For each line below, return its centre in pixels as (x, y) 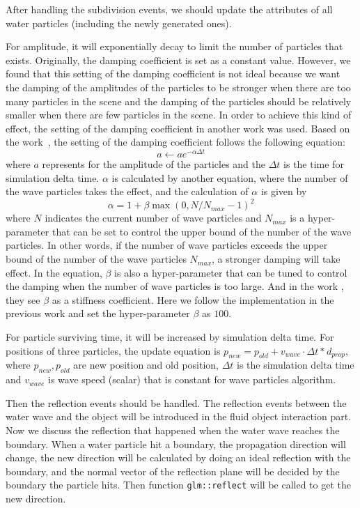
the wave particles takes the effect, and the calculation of (127, 191)
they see (23, 299)
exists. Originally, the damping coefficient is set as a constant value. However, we (178, 60)
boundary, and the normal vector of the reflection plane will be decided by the (173, 471)
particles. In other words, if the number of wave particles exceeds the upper (167, 245)
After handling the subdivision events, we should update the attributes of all (169, 9)
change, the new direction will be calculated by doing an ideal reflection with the (178, 457)
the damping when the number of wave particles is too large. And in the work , (175, 286)
